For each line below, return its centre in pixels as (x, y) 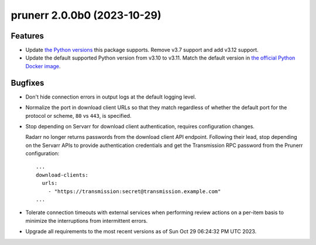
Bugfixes (28, 83)
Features (27, 36)
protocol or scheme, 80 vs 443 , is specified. (78, 116)
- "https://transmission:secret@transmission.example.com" (134, 191)
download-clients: (62, 175)
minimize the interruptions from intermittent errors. (87, 220)
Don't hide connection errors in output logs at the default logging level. (111, 97)
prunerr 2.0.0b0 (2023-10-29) (86, 15)
